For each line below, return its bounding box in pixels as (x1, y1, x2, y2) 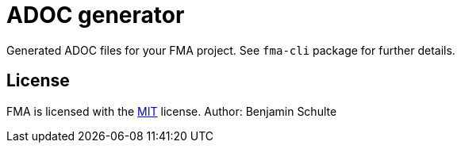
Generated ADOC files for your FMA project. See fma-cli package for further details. (6, 43, 455, 57)
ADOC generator (6, 2, 185, 29)
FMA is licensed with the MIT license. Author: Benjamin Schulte (6, 104, 337, 118)
